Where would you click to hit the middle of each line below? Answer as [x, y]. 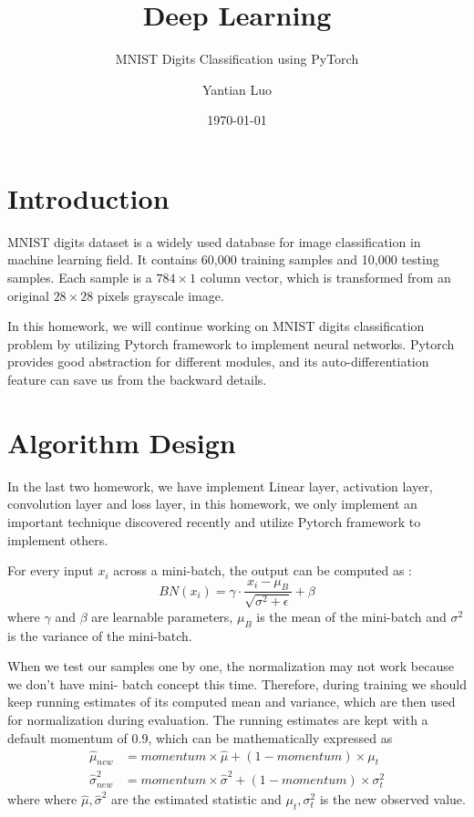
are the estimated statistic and [196, 799]
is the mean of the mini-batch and [351, 616]
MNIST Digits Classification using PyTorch [237, 59]
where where [42, 799]
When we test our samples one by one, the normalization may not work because [231, 666]
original [28, 295]
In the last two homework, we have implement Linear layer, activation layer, [220, 486]
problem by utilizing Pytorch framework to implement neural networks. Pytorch [231, 343]
